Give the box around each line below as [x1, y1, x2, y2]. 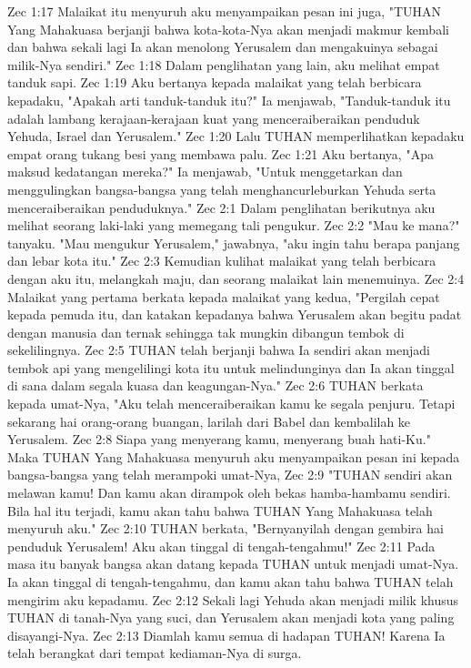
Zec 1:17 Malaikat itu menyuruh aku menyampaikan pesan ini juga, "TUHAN [7, 2, 442, 20]
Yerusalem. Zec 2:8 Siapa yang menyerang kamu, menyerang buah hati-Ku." [7, 430, 431, 449]
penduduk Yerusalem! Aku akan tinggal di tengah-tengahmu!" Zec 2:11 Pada [7, 536, 436, 555]
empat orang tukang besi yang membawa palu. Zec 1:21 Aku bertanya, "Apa [7, 144, 434, 163]
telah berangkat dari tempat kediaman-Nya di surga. [7, 643, 302, 663]
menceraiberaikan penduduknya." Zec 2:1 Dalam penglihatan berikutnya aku [7, 197, 436, 217]
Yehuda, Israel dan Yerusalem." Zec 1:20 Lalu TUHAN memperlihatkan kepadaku [7, 127, 465, 146]
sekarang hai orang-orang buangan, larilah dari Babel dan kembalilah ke [7, 411, 411, 430]
